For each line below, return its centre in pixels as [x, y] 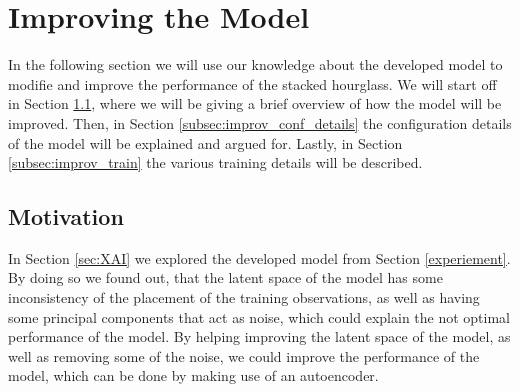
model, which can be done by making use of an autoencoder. [193, 375]
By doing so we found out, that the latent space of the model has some [225, 277]
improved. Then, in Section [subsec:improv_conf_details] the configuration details [260, 122]
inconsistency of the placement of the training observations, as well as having [244, 297]
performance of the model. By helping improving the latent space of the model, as [259, 336]
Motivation [66, 216]
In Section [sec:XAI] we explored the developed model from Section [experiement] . [259, 257]
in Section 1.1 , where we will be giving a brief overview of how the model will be [255, 103]
